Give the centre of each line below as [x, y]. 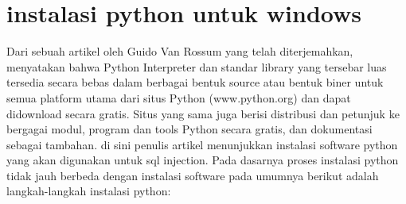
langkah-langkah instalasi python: [89, 191]
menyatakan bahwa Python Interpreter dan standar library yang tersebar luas [197, 66]
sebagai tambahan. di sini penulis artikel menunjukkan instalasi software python [202, 144]
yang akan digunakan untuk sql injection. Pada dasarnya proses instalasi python [203, 160]
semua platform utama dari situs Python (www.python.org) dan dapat [179, 97]
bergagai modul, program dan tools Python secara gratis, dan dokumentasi [189, 129]
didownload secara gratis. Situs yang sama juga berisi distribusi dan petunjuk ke [203, 113]
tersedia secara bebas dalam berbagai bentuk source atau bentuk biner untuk [195, 82]
